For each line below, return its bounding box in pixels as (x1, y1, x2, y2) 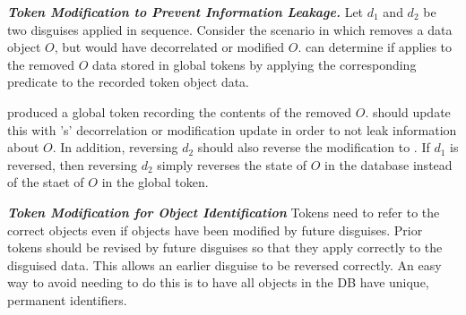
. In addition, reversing (52, 138, 178, 157)
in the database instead (324, 155, 453, 174)
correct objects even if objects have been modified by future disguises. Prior (7, 220, 423, 239)
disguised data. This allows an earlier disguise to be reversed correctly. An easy (7, 255, 442, 274)
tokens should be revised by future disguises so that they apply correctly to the (7, 238, 443, 257)
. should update (365, 102, 451, 121)
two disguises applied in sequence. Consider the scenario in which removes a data (7, 20, 453, 38)
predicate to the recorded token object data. (7, 72, 250, 91)
